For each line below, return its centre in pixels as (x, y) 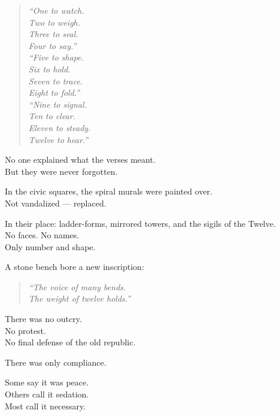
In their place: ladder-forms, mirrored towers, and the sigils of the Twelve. (140, 223)
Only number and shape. (50, 246)
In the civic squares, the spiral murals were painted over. (109, 191)
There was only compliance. (56, 362)
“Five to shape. (56, 57)
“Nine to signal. (57, 104)
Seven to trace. (56, 81)
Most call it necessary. (45, 406)
